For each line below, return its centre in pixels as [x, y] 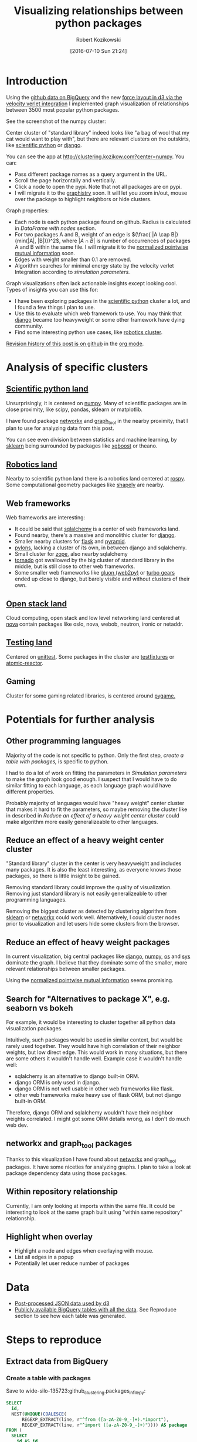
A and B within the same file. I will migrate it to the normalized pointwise [101, 247]
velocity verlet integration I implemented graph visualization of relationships [98, 104]
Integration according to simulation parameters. [72, 272]
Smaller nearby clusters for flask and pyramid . [70, 542]
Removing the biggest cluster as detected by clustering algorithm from [91, 911]
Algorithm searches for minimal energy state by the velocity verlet [94, 265]
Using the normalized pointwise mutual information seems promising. [90, 980]
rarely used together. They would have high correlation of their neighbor [93, 1046]
